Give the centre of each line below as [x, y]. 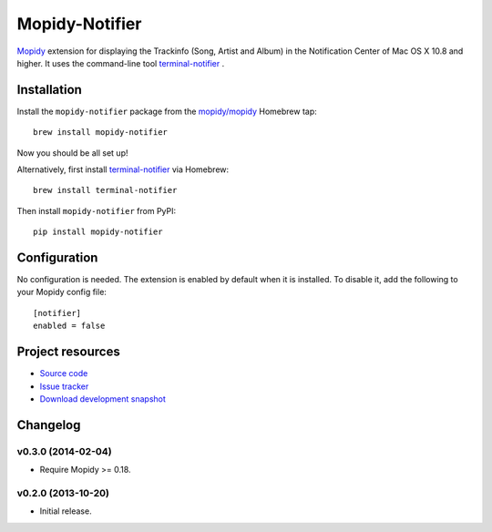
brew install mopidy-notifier [101, 133]
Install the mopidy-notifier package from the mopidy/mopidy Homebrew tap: [167, 111]
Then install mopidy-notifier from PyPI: [97, 210]
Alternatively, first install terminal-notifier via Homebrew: [123, 169]
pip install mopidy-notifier [98, 232]
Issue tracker [64, 386]
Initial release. [66, 511]
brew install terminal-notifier [105, 190]
